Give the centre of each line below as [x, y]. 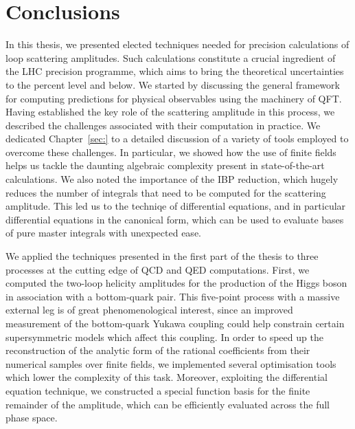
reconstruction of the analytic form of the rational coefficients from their [158, 350]
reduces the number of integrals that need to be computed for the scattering [166, 192]
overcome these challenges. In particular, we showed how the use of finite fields [171, 152]
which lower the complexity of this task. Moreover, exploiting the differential [167, 377]
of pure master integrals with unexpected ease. [103, 233]
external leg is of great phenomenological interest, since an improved [149, 310]
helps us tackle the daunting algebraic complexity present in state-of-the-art [165, 165]
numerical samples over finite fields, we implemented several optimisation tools [171, 363]
